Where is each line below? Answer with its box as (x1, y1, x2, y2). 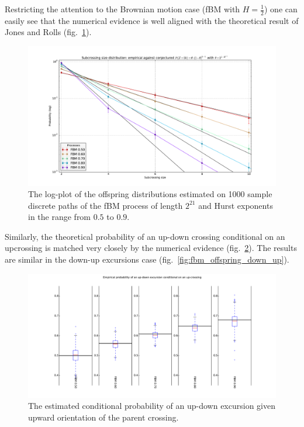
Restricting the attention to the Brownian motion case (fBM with (5, 3, 240, 15)
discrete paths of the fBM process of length (28, 199, 183, 211)
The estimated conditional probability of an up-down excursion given (28, 400, 275, 412)
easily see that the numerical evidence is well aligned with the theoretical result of (5, 14, 299, 26)
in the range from (28, 211, 91, 223)
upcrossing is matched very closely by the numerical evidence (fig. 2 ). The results (5, 242, 297, 254)
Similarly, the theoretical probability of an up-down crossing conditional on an (5, 230, 285, 242)
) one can (264, 3, 298, 15)
